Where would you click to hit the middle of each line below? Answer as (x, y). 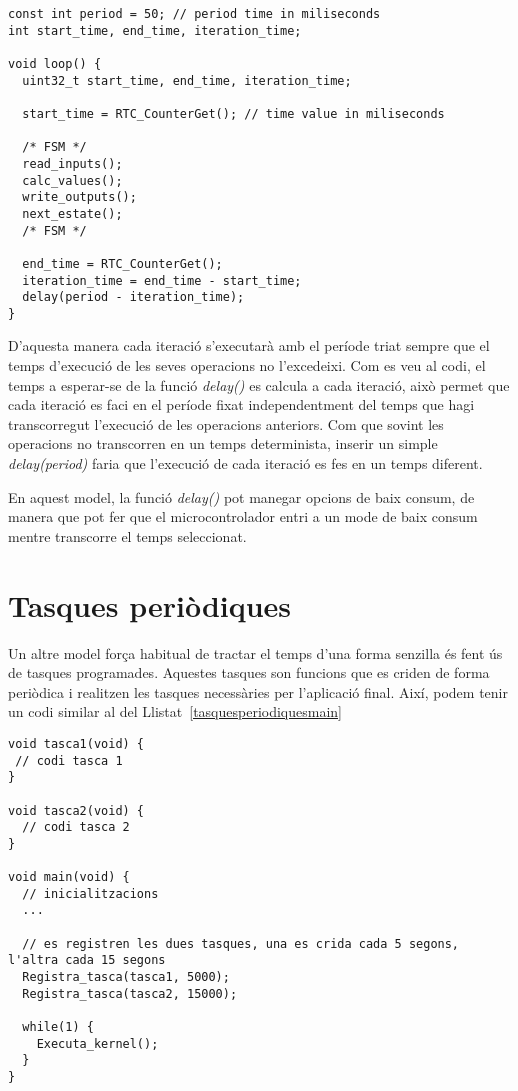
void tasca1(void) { (76, 743)
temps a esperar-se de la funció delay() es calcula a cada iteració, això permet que (259, 384)
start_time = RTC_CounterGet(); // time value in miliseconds (233, 113)
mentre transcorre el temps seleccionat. (127, 535)
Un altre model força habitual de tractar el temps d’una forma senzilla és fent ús (255, 652)
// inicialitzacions (90, 893)
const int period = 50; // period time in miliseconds (194, 14)
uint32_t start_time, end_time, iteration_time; (187, 80)
